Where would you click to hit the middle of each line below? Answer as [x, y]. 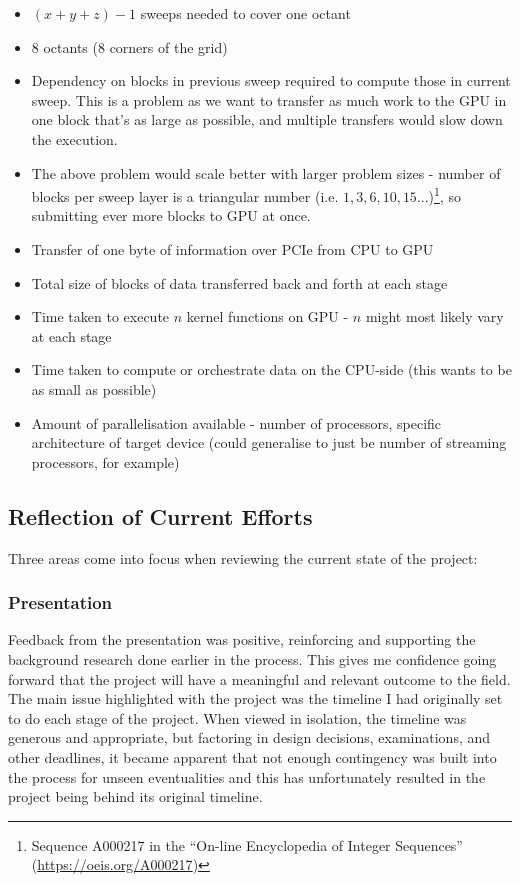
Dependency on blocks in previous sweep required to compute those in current [271, 80]
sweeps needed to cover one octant [245, 13]
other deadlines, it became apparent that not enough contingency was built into [252, 756]
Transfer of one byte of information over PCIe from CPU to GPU [232, 249]
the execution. [74, 138]
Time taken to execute [100, 316]
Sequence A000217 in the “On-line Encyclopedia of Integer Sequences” [247, 844]
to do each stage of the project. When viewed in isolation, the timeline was [237, 717]
